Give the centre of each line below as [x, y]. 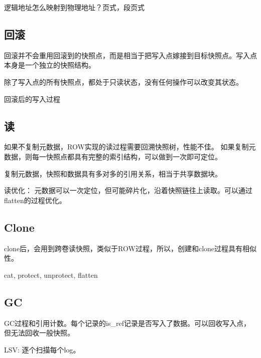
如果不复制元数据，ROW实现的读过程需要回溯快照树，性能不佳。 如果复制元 [130, 147]
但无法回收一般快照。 [39, 333]
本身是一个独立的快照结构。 [50, 65]
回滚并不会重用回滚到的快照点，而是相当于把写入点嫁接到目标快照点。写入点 [130, 55]
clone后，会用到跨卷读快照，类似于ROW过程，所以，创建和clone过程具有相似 [130, 248]
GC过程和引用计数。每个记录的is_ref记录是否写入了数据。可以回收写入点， [127, 323]
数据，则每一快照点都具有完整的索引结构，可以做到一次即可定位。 [113, 156]
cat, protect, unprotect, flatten [51, 275]
